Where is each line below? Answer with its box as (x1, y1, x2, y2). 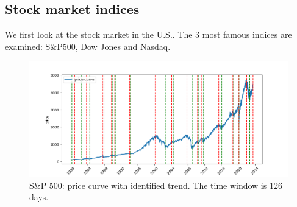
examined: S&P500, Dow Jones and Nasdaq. (5, 40, 171, 52)
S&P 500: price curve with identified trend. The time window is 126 (29, 178, 282, 191)
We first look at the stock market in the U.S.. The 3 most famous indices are (5, 28, 292, 41)
